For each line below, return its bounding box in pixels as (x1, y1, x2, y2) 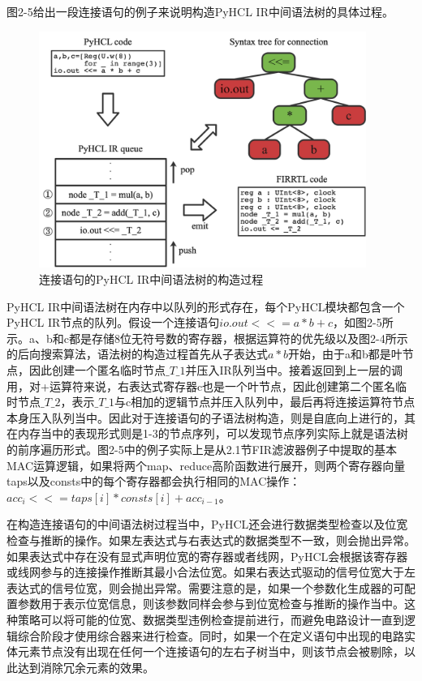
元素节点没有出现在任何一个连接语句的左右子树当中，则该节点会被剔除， (17, 643, 404, 660)
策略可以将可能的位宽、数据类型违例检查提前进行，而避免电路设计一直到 (17, 610, 404, 627)
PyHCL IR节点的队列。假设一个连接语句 (6, 314, 220, 331)
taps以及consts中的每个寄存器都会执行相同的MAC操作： (6, 473, 301, 490)
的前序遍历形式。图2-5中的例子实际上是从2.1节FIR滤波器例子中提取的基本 (6, 440, 398, 457)
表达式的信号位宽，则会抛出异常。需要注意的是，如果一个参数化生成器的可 (6, 579, 404, 596)
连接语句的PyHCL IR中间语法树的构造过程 (39, 271, 264, 288)
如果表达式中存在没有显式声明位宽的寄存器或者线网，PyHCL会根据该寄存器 (6, 547, 408, 564)
